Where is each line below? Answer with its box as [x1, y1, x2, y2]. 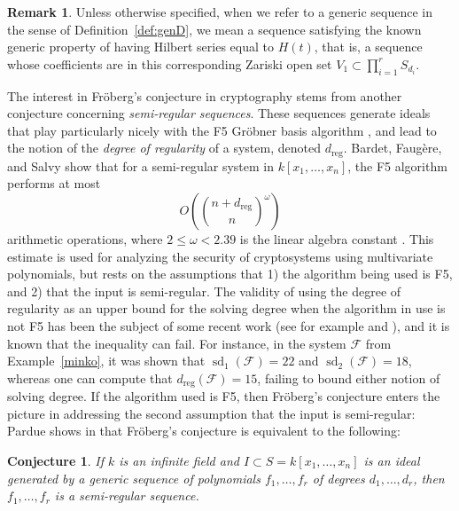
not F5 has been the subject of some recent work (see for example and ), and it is [7, 316, 450, 334]
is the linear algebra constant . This [239, 230, 434, 248]
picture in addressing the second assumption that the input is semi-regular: [7, 404, 416, 422]
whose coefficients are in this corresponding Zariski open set [7, 54, 332, 73]
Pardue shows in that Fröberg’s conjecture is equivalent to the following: [7, 421, 401, 440]
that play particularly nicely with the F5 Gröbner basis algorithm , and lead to [7, 121, 437, 139]
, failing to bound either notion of [257, 368, 440, 387]
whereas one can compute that [7, 368, 173, 387]
